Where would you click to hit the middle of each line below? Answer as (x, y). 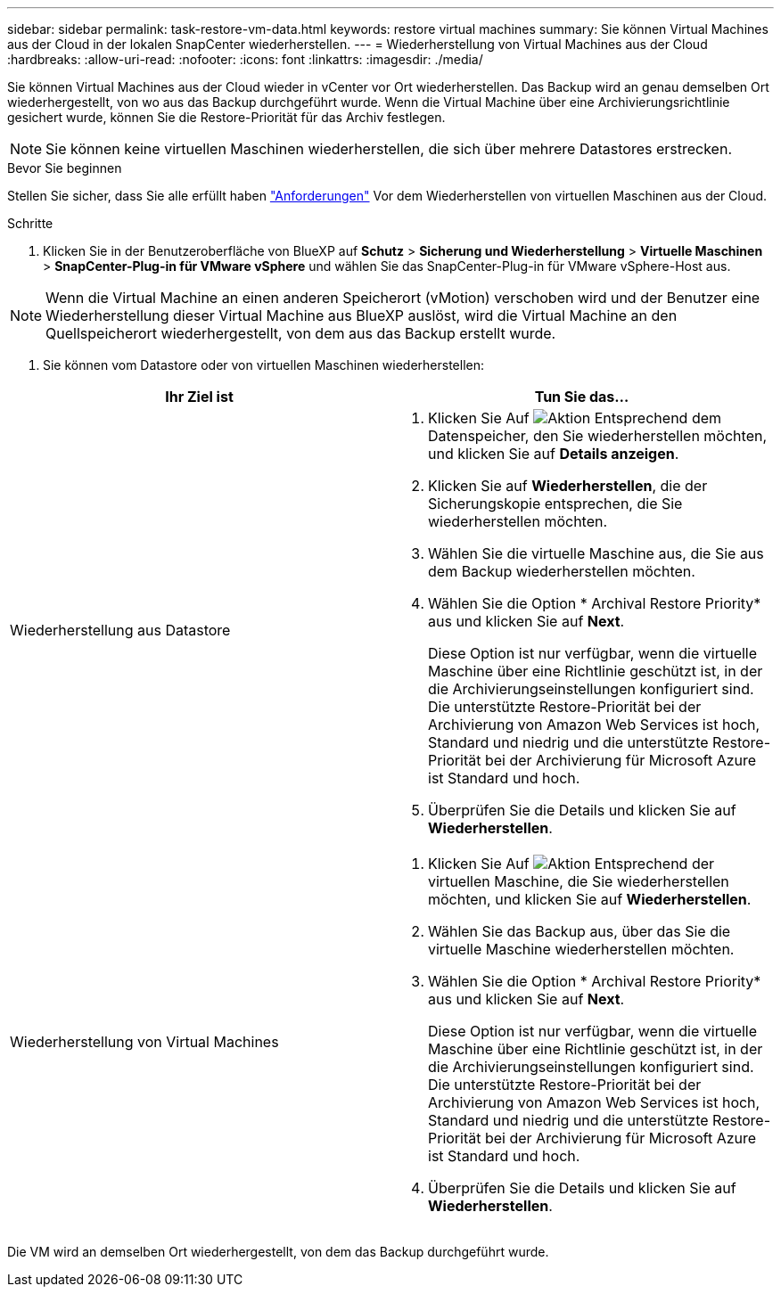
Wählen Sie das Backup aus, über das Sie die (580, 931)
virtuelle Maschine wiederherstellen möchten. (581, 949)
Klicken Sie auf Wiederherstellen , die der (568, 486)
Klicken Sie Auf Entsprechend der (571, 864)
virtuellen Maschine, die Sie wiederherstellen (579, 881)
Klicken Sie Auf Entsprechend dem (575, 418)
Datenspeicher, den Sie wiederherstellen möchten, (598, 436)
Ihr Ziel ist (199, 397)
